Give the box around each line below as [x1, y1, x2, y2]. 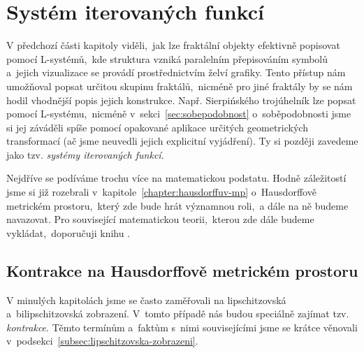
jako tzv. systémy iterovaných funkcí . [6, 147, 164, 161]
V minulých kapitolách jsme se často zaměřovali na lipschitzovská [6, 292, 286, 307]
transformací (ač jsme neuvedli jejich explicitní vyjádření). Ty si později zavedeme [6, 134, 358, 148]
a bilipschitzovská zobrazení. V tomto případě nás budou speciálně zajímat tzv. [6, 306, 349, 321]
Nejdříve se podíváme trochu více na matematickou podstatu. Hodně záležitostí [6, 171, 347, 185]
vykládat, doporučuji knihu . [6, 225, 131, 240]
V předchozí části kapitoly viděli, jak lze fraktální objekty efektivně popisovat [6, 38, 340, 52]
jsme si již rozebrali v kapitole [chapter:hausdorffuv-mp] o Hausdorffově [6, 185, 316, 199]
